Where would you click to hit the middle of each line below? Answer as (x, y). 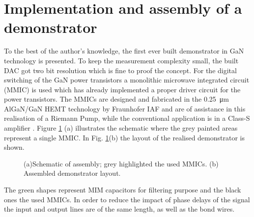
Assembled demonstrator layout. (72, 173)
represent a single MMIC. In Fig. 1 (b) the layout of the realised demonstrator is (124, 137)
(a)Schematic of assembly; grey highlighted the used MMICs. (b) (121, 163)
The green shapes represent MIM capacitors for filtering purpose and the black (123, 190)
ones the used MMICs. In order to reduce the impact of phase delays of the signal (127, 199)
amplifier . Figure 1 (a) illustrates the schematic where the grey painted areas (121, 128)
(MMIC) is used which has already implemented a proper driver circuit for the (122, 89)
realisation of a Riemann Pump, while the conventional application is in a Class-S (127, 118)
